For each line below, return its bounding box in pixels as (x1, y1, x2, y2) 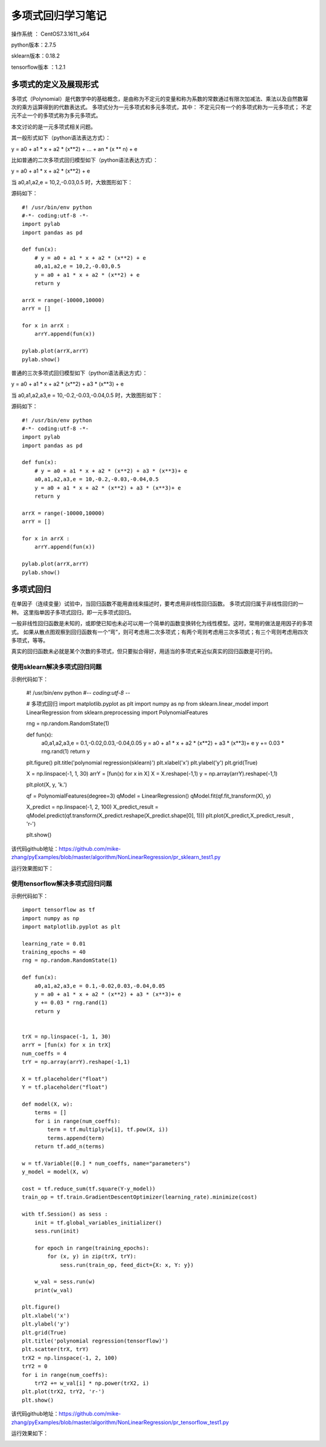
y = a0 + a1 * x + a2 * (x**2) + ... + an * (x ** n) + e (11, 145, 138, 152)
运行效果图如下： (11, 865, 54, 872)
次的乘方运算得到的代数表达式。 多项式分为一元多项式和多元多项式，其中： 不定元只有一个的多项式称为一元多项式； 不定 (11, 103, 312, 111)
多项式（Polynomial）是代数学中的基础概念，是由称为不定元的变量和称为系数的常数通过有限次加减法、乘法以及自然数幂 (11, 95, 308, 102)
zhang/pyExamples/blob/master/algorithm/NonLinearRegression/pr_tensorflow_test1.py (11, 1419, 229, 1426)
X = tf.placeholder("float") (22, 1075, 108, 1082)
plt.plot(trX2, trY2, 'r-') (22, 1388, 105, 1395)
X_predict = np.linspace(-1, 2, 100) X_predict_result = (26, 804, 159, 811)
